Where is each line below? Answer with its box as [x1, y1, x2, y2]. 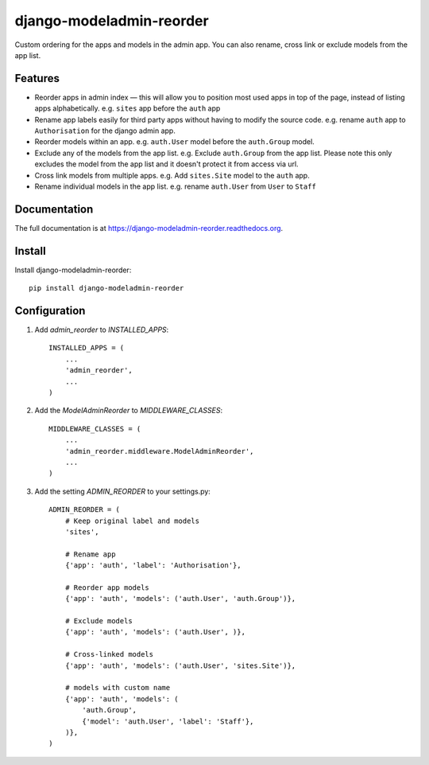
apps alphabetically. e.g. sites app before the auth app [34, 103, 221, 113]
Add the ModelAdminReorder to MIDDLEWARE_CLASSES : [34, 406, 222, 416]
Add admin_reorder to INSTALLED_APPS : [34, 325, 169, 334]
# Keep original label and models [64, 516, 200, 525]
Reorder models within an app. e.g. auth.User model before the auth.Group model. [34, 137, 315, 146]
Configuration [14, 303, 86, 318]
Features [14, 72, 60, 85]
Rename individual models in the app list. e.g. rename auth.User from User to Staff [34, 181, 317, 191]
